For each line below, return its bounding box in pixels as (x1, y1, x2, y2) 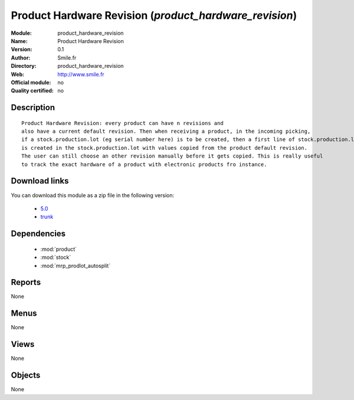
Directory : (11, 63, 37, 70)
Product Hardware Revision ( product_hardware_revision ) (11, 9, 297, 22)
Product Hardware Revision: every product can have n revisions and (21, 120, 224, 126)
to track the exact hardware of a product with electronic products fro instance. (21, 161, 267, 168)
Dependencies (11, 229, 66, 239)
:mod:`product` (40, 245, 77, 253)
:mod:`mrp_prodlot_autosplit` (40, 262, 111, 269)
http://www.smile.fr (57, 71, 104, 78)
